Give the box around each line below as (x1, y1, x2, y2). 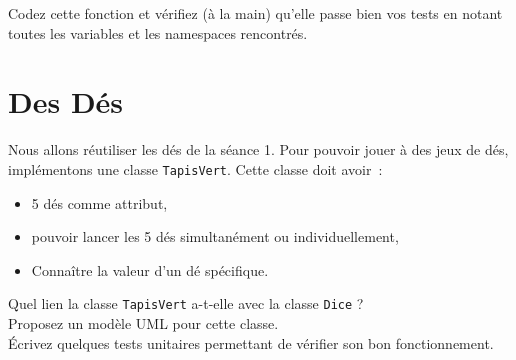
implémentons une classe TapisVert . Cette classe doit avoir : (8, 158, 383, 179)
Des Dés (8, 81, 124, 122)
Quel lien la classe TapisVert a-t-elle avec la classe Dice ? (8, 293, 364, 314)
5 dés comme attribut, (31, 192, 168, 213)
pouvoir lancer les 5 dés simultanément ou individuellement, (31, 226, 399, 247)
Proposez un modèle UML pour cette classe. (8, 313, 279, 333)
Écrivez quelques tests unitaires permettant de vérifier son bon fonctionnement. (8, 332, 494, 353)
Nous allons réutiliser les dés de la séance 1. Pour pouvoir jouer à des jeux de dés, (8, 139, 509, 160)
